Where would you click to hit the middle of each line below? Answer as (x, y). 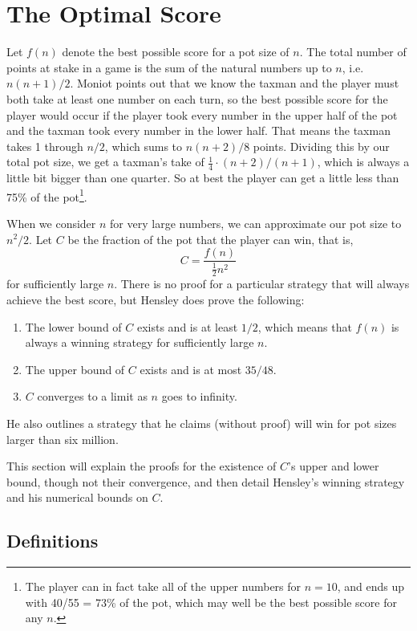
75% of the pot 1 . (47, 195)
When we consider (51, 223)
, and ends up (371, 586)
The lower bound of (73, 326)
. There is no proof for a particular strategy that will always (262, 284)
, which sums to (144, 146)
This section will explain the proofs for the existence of (142, 466)
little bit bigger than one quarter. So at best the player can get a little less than (203, 178)
